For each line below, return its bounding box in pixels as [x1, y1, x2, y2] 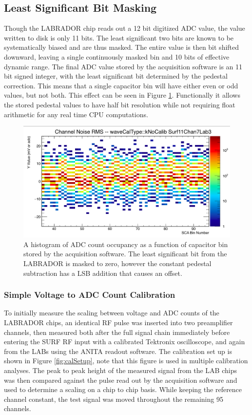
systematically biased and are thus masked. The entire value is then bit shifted [4, 42, 239, 52]
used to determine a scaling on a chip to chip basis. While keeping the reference [4, 384, 242, 394]
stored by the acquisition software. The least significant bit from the [23, 249, 227, 259]
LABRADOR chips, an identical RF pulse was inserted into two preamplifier [4, 317, 233, 328]
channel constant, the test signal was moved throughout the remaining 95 [4, 394, 223, 404]
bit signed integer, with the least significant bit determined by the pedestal [4, 71, 228, 81]
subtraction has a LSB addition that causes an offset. [23, 268, 182, 278]
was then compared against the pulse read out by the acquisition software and [4, 374, 237, 385]
